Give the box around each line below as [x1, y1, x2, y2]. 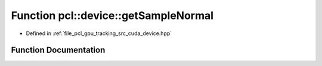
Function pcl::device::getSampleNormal [11, 9, 214, 22]
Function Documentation [11, 45, 106, 55]
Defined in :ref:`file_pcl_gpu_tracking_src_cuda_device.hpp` [26, 30, 172, 37]
